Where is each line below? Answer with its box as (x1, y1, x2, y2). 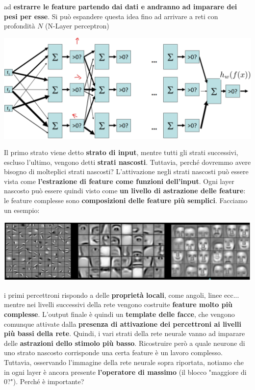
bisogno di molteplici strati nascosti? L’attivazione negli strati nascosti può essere (4, 166, 249, 177)
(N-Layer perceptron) (45, 21, 109, 31)
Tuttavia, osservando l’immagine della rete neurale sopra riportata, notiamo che (4, 357, 244, 367)
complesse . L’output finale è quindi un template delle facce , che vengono (4, 309, 235, 319)
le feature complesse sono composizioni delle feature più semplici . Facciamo (4, 195, 248, 206)
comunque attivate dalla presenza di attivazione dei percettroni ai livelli (4, 318, 241, 329)
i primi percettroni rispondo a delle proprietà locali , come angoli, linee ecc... (4, 289, 239, 300)
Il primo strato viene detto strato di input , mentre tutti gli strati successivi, (4, 147, 238, 157)
